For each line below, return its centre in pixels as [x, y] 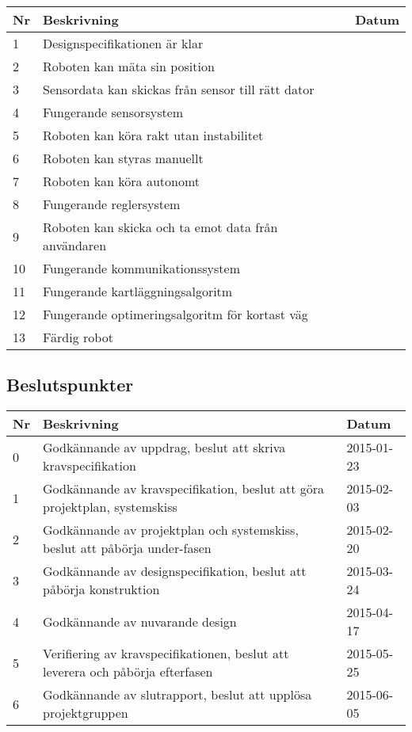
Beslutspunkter [70, 385]
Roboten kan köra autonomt [121, 181]
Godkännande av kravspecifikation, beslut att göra [183, 489]
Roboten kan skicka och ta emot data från [160, 227]
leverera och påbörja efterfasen [128, 672]
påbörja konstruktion [101, 589]
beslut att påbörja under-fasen [127, 548]
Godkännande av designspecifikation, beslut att [174, 571]
